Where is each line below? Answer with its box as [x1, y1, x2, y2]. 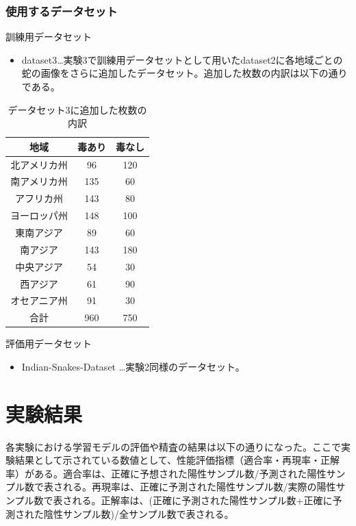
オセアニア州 [10, 293, 68, 308]
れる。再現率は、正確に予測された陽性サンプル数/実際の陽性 [62, 479, 336, 494]
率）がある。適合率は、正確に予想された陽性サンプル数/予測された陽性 [5, 466, 327, 480]
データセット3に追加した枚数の [8, 102, 147, 116]
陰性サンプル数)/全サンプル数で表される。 [43, 506, 234, 521]
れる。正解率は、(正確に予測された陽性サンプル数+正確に [72, 493, 333, 507]
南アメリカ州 [10, 174, 68, 188]
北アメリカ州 [10, 157, 68, 171]
